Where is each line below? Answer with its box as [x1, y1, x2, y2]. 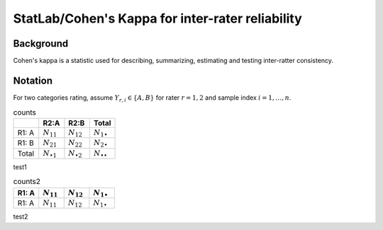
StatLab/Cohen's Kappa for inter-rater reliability [13, 11, 303, 26]
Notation [13, 74, 53, 86]
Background [13, 38, 69, 50]
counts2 [13, 177, 40, 187]
